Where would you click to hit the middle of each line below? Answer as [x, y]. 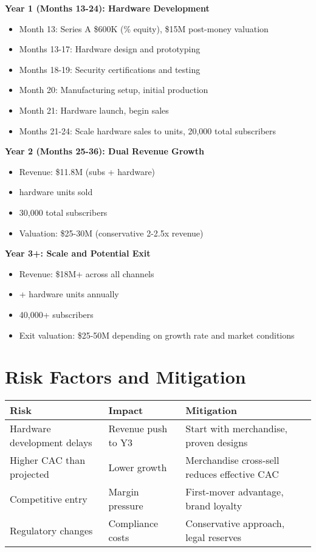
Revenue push [138, 429]
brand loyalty [214, 506]
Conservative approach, [235, 523]
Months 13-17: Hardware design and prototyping [110, 49]
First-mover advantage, [235, 492]
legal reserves [214, 537]
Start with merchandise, [237, 429]
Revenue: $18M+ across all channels [87, 273]
